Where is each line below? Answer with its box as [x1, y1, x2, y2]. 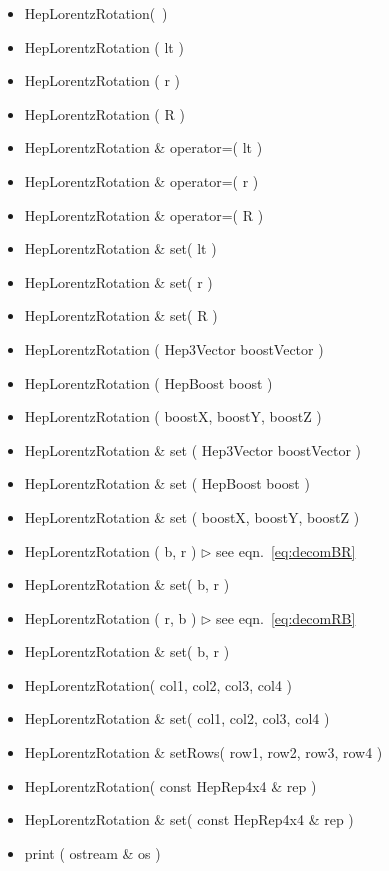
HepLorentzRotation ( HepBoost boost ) [24, 372, 273, 393]
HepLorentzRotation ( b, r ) [24, 540, 197, 561]
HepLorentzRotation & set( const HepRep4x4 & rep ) [24, 809, 354, 830]
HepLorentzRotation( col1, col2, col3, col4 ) [24, 674, 292, 695]
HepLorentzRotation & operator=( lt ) [24, 137, 263, 158]
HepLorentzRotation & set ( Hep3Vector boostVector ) [24, 439, 362, 460]
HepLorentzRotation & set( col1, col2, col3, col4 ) [24, 708, 330, 729]
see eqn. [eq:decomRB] [216, 607, 356, 628]
